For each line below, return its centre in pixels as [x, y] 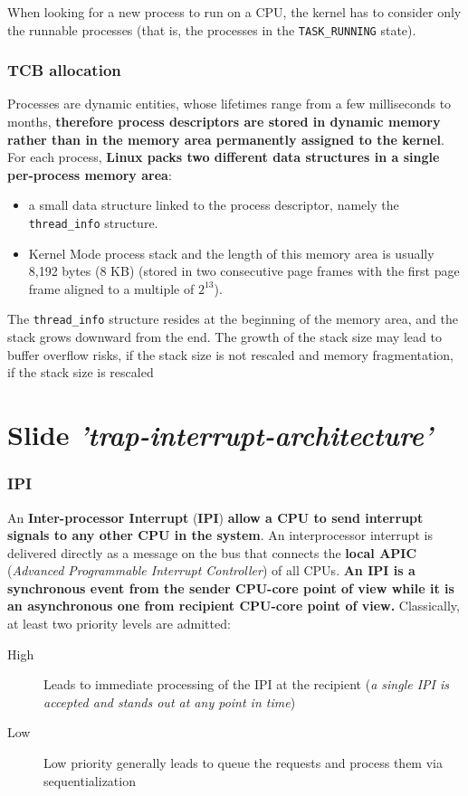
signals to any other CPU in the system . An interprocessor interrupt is [220, 535]
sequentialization [90, 780]
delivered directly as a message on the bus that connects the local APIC [212, 552]
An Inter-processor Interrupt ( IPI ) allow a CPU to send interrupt [215, 517]
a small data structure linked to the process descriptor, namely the [214, 205]
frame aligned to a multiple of [111, 288]
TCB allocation [64, 70]
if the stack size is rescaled [81, 372]
